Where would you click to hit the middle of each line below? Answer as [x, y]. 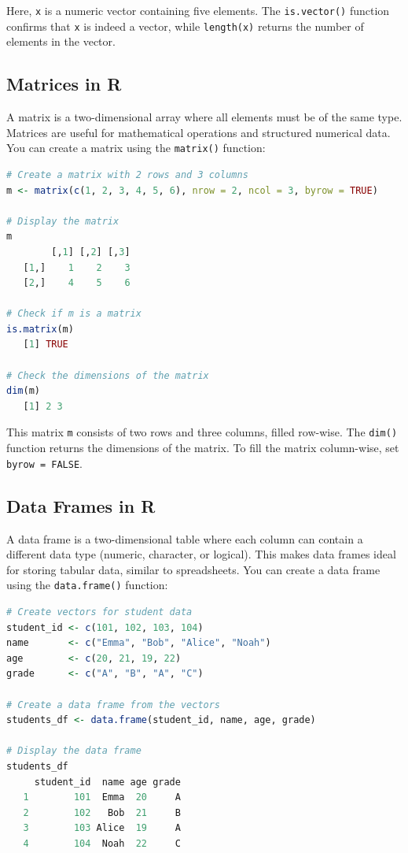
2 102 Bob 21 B [102, 812]
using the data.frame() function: [87, 585]
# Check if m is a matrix [74, 314]
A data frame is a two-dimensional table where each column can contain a [185, 538]
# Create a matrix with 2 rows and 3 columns [127, 174]
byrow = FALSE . [44, 463]
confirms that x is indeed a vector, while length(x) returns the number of [185, 26]
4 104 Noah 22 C [102, 843]
